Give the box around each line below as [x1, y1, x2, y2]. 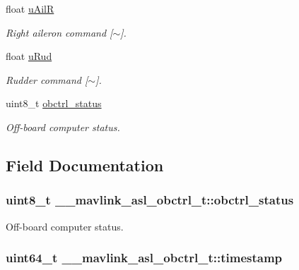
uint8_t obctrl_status [6, 96, 102, 111]
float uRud [6, 49, 52, 63]
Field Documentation [6, 154, 164, 176]
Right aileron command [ [6, 25, 113, 39]
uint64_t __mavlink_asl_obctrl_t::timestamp [6, 249, 283, 266]
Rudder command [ [6, 72, 88, 87]
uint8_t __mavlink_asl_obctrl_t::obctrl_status [6, 191, 294, 209]
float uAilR [6, 1, 54, 16]
